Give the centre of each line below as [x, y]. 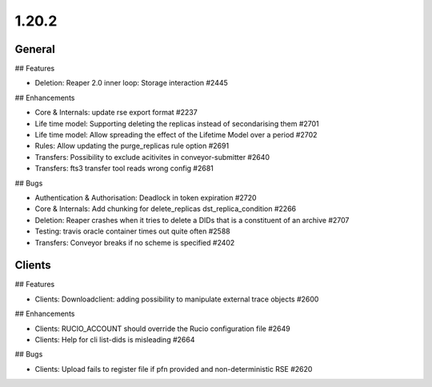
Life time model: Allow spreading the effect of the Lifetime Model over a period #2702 [176, 135]
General [35, 49]
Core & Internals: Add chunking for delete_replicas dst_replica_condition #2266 [165, 209]
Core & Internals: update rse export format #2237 [116, 113]
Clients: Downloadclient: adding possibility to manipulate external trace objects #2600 [177, 299]
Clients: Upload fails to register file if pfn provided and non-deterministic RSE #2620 [174, 369]
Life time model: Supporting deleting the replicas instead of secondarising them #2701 [177, 123]
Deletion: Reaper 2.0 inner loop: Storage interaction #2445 [131, 83]
